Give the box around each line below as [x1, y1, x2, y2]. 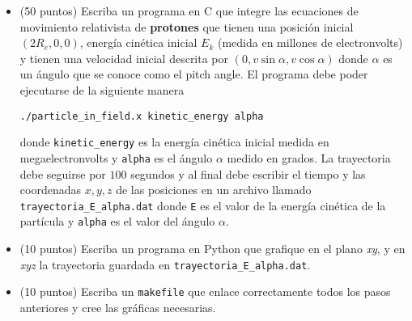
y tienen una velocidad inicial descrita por [19, 49, 229, 66]
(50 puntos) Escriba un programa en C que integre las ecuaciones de [19, 2, 359, 19]
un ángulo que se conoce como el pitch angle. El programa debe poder [19, 65, 368, 82]
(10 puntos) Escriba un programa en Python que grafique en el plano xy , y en [19, 240, 406, 257]
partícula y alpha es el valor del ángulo [19, 213, 215, 230]
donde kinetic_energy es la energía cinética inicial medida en [19, 133, 329, 150]
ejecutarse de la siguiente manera [19, 81, 185, 98]
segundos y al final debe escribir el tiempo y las [130, 165, 366, 182]
